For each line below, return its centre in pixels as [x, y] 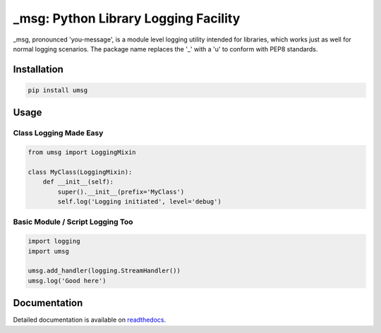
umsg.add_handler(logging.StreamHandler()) [104, 271]
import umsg [49, 251]
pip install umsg [58, 90]
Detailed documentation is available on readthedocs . [90, 320]
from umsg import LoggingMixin [82, 152]
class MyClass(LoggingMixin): [80, 172]
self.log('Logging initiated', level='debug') [139, 202]
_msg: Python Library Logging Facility [127, 18]
